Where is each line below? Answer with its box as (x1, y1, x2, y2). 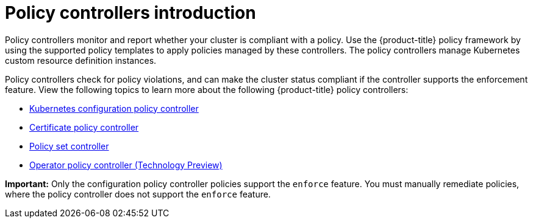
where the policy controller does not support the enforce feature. (5, 188, 271, 199)
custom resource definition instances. (5, 55, 157, 66)
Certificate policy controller (29, 122, 139, 132)
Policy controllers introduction (5, 2, 256, 23)
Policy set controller (29, 140, 109, 151)
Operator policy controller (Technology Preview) (29, 159, 223, 170)
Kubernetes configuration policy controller (29, 103, 199, 114)
